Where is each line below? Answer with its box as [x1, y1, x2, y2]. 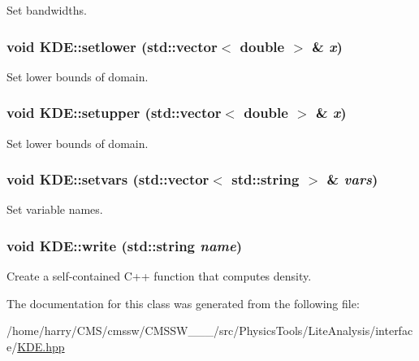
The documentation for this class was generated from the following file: [6, 294, 360, 311]
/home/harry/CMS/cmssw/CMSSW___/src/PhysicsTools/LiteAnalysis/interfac [6, 322, 413, 339]
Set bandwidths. [6, 2, 87, 18]
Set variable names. [6, 201, 103, 218]
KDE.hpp [17, 338, 65, 355]
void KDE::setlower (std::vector [6, 36, 218, 56]
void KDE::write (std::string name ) [6, 235, 243, 255]
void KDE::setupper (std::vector [6, 102, 222, 123]
